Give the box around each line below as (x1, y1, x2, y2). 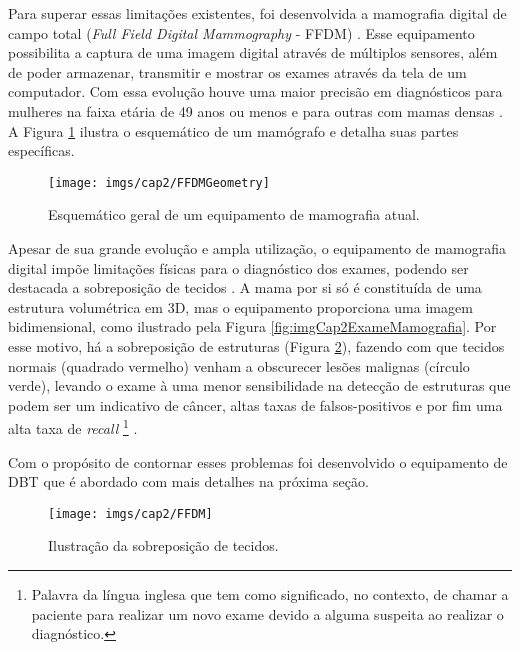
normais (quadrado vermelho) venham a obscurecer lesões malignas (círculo (8, 355, 470, 376)
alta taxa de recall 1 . (8, 415, 138, 438)
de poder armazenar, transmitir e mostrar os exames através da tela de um (8, 61, 467, 82)
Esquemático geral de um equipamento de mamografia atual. (48, 204, 420, 225)
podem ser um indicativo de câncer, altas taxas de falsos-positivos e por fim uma (8, 394, 503, 415)
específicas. (8, 140, 75, 161)
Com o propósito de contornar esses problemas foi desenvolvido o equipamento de (8, 451, 508, 472)
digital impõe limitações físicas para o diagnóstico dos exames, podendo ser (8, 257, 469, 278)
